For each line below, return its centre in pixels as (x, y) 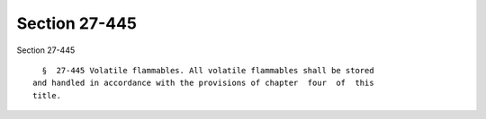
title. (47, 95)
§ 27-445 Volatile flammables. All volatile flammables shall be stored (208, 70)
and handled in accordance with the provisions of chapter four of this (203, 83)
